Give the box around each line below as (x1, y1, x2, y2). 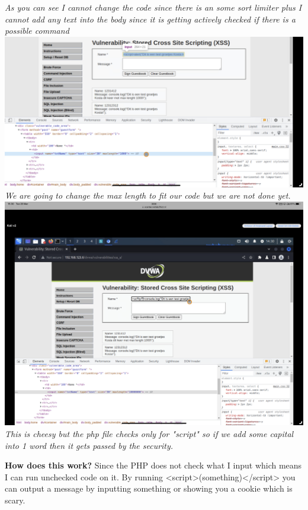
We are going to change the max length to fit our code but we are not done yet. (5, 189, 291, 202)
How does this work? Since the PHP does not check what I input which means (5, 459, 302, 471)
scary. (5, 494, 25, 506)
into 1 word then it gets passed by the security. (5, 439, 174, 451)
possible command (5, 24, 69, 37)
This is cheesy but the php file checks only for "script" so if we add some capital (5, 428, 294, 440)
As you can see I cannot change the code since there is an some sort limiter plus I (5, 1, 302, 13)
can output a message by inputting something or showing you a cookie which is (5, 482, 293, 495)
